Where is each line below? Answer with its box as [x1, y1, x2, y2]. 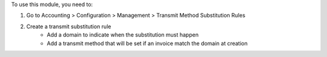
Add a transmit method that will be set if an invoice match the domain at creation [47, 40, 248, 47]
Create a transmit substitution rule [26, 23, 111, 30]
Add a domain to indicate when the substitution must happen [47, 31, 199, 38]
